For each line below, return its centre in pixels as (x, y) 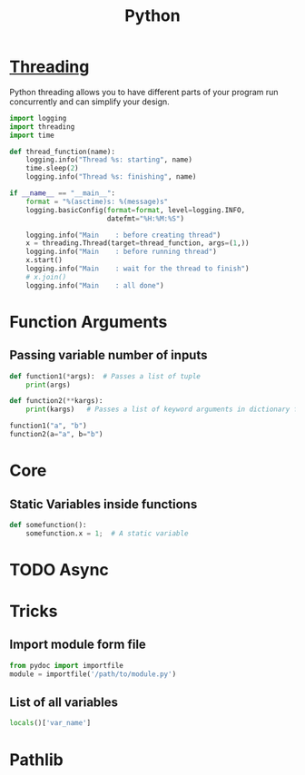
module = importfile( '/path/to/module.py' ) (93, 674)
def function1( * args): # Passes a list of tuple (105, 376)
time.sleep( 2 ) (52, 169)
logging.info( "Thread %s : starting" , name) (109, 160)
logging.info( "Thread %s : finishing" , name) (111, 177)
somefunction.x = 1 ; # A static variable (107, 533)
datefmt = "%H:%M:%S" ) (145, 219)
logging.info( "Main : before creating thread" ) (123, 235)
